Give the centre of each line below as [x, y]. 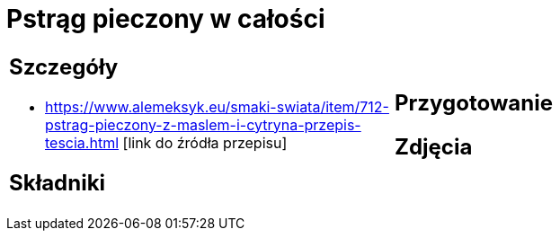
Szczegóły [64, 66]
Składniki [58, 182]
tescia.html [82, 142]
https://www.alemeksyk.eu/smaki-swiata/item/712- [217, 106]
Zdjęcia [434, 146]
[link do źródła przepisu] [205, 142]
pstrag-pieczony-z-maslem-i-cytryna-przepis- [203, 124]
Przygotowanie [474, 102]
